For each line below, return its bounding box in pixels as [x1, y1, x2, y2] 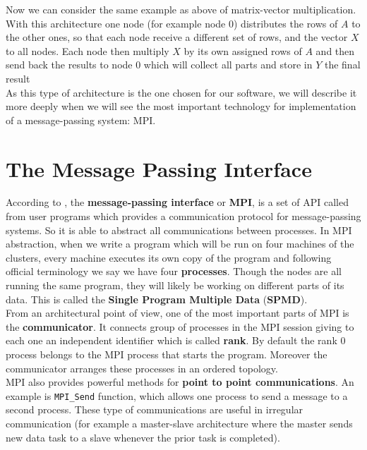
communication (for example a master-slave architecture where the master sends [6, 416, 353, 431]
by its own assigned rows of [183, 43, 302, 58]
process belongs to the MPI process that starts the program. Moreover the [6, 347, 327, 361]
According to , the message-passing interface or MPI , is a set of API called [6, 195, 349, 209]
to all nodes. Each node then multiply [6, 43, 169, 58]
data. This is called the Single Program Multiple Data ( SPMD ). [6, 291, 308, 306]
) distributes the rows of [233, 16, 338, 30]
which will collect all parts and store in [143, 57, 313, 72]
